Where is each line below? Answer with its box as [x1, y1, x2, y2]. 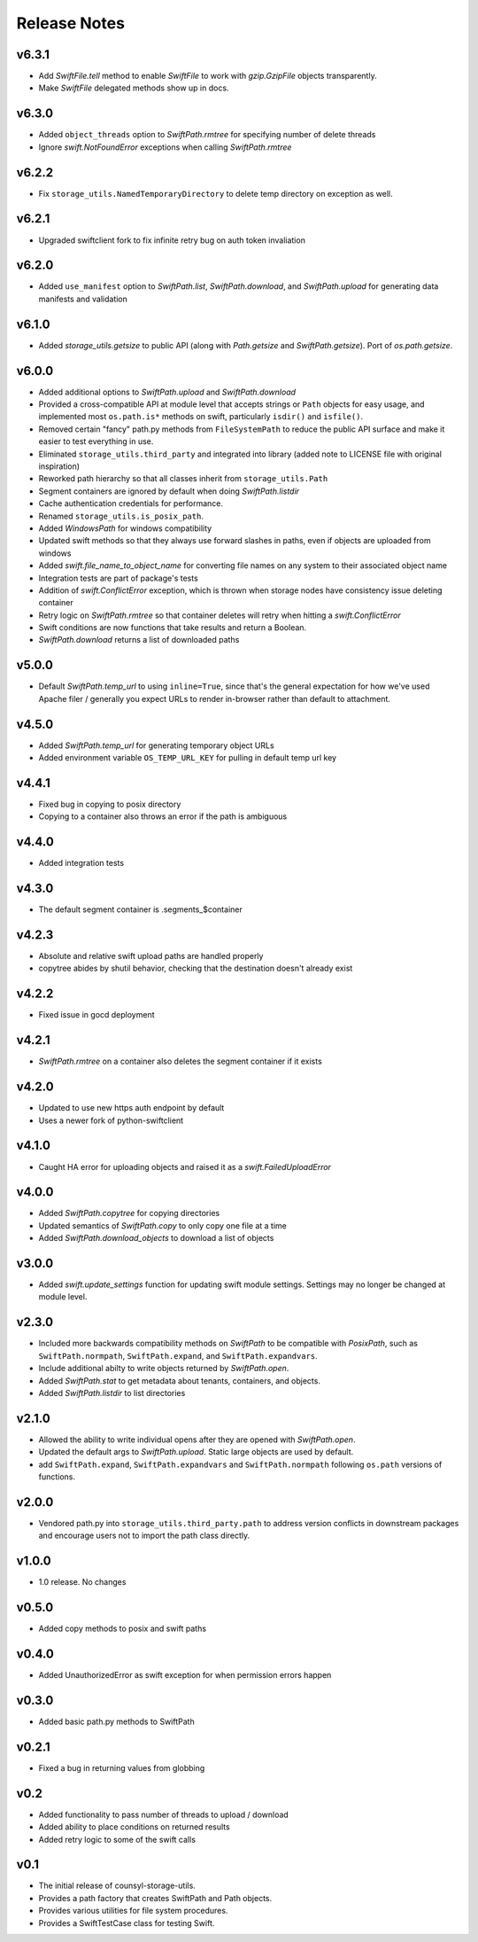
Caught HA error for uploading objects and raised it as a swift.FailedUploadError [38, 1161, 332, 1172]
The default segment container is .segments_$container [38, 904, 243, 915]
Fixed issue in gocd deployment [38, 1010, 155, 1020]
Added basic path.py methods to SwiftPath [38, 1716, 195, 1727]
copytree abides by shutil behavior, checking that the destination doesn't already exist [38, 963, 353, 974]
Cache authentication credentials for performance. [38, 498, 224, 509]
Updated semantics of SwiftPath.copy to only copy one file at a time [38, 1220, 287, 1231]
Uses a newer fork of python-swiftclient [38, 1115, 184, 1126]
